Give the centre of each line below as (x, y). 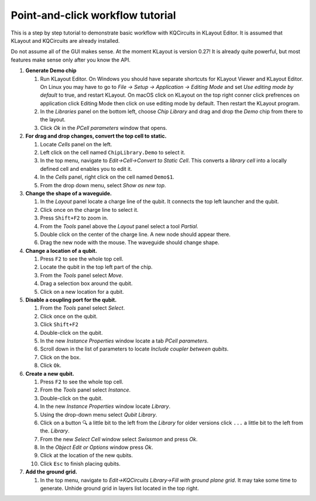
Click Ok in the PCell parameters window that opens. (104, 128)
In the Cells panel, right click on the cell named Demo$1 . (107, 177)
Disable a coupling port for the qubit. (71, 300)
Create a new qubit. (50, 373)
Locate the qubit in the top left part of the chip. (97, 267)
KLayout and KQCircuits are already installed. (65, 40)
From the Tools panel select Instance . (85, 390)
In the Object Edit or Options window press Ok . (97, 447)
